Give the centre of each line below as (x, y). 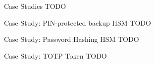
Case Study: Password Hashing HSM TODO (72, 39)
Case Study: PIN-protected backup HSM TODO (77, 22)
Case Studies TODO (35, 6)
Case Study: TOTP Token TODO (55, 55)
